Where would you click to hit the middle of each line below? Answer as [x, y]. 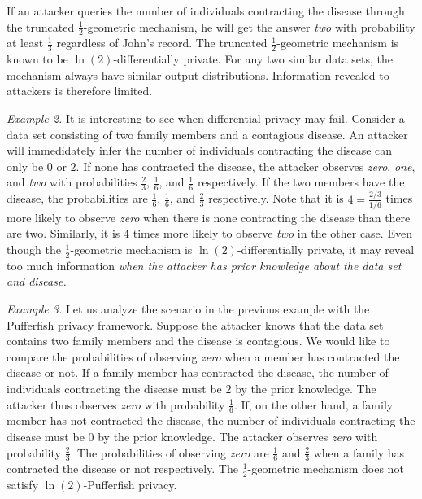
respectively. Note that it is [276, 198]
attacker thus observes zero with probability [116, 404]
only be [25, 166]
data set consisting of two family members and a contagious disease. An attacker [207, 134]
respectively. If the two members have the [301, 182]
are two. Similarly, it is [63, 233]
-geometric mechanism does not [326, 468]
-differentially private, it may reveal [326, 249]
